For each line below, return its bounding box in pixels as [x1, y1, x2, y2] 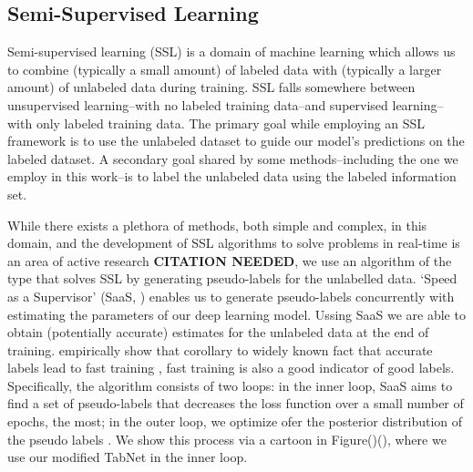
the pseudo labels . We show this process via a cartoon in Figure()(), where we [7, 429, 447, 448]
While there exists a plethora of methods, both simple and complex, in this [7, 215, 427, 234]
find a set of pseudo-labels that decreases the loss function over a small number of [7, 394, 464, 413]
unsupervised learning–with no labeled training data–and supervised [7, 95, 388, 114]
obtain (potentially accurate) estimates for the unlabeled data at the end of [7, 323, 429, 342]
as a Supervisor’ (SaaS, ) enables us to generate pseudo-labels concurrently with [7, 286, 455, 305]
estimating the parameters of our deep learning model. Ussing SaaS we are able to [7, 304, 466, 323]
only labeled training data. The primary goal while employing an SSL [36, 113, 426, 132]
